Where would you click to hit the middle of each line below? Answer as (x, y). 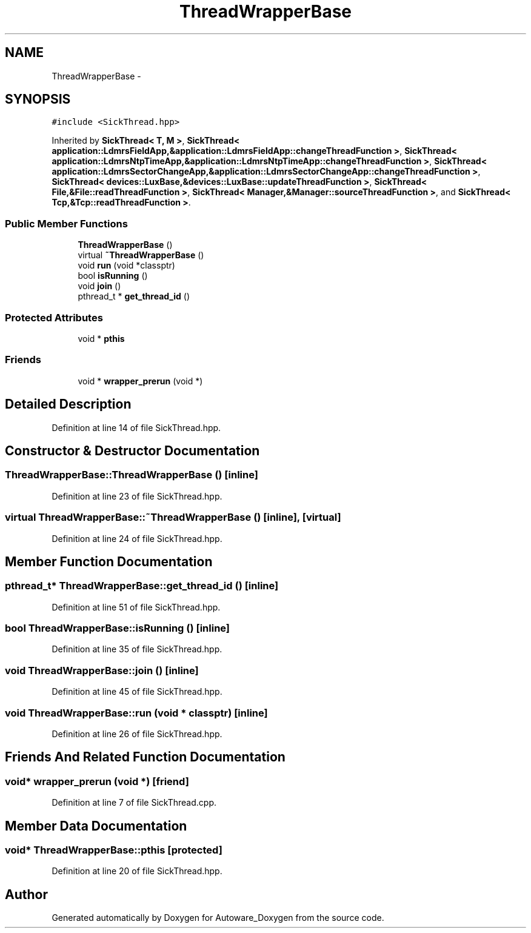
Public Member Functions (66, 223)
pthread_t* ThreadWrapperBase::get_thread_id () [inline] (142, 586)
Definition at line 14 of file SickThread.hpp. (136, 427)
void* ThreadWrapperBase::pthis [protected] (114, 850)
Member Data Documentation (96, 826)
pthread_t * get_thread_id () (134, 296)
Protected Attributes (54, 317)
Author (26, 894)
